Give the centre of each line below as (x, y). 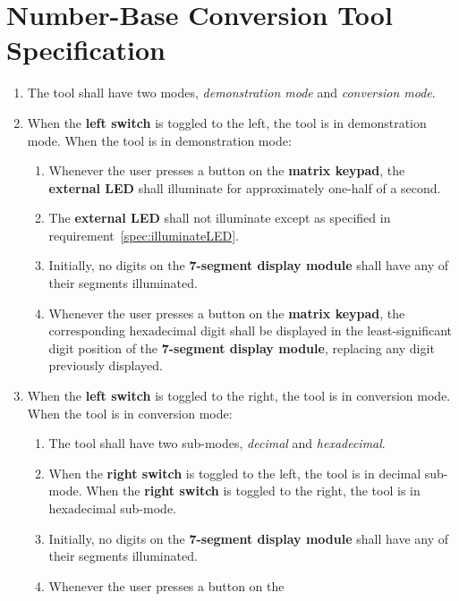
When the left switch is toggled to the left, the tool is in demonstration (227, 122)
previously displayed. (106, 365)
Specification (86, 50)
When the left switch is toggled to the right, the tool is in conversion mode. (239, 396)
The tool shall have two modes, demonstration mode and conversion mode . (231, 93)
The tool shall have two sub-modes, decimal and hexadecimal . (217, 443)
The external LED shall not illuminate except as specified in (220, 218)
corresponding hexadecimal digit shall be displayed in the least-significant (251, 330)
